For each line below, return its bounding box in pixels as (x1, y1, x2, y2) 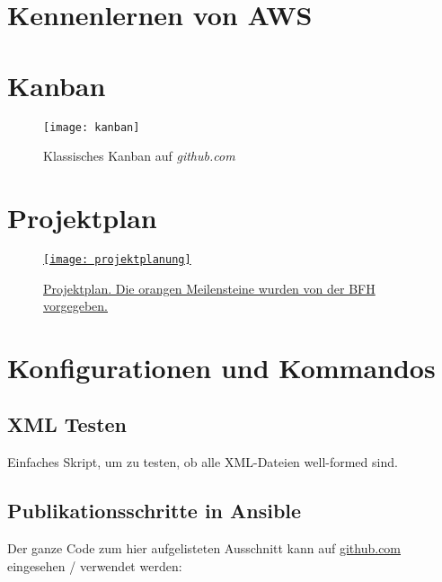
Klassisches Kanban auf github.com (43, 146, 235, 165)
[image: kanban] (43, 120, 140, 134)
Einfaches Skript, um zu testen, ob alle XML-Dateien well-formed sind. (7, 453, 398, 472)
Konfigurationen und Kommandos (7, 348, 436, 385)
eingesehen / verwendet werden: (7, 556, 182, 575)
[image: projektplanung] (43, 252, 191, 266)
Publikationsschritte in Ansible (7, 497, 302, 525)
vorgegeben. (43, 296, 108, 315)
